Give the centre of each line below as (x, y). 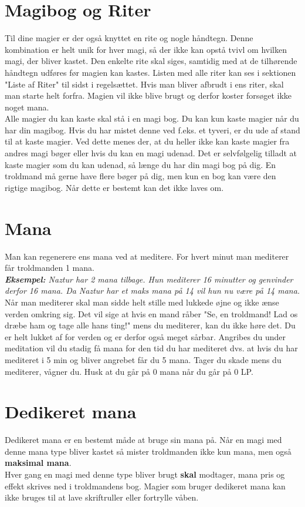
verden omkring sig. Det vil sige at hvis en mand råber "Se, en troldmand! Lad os (151, 313)
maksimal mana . (38, 463)
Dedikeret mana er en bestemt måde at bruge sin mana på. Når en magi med (143, 440)
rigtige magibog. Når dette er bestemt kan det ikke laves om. (114, 187)
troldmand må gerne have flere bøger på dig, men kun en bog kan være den (140, 176)
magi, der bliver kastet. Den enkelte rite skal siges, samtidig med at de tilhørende (151, 61)
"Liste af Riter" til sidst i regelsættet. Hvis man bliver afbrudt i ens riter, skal (144, 84)
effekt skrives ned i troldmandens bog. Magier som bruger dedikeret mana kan (145, 486)
